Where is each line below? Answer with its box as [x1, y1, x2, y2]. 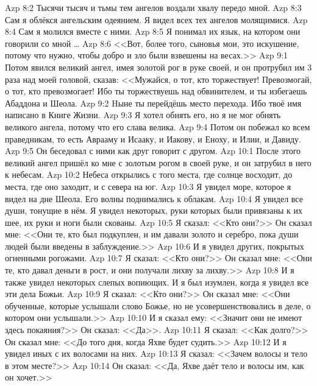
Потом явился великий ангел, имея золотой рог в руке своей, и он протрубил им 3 [5, 60, 312, 73]
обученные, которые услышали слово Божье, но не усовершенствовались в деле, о [5, 299, 311, 312]
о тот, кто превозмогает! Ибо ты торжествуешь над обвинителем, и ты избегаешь [5, 85, 307, 97]
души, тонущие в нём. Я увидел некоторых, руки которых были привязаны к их [5, 204, 302, 217]
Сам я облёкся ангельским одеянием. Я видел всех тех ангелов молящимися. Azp [5, 13, 308, 26]
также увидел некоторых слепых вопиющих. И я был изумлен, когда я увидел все [5, 275, 309, 288]
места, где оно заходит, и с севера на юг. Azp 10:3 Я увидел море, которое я [5, 180, 291, 192]
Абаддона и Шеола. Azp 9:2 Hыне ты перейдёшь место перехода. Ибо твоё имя [5, 96, 302, 109]
